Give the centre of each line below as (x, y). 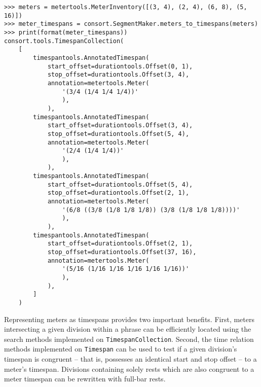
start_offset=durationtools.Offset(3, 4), (120, 126)
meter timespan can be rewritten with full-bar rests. (85, 379)
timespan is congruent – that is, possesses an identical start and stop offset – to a (130, 359)
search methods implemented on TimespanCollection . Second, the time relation (129, 339)
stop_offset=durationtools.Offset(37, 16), (122, 252)
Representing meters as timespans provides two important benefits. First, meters (129, 319)
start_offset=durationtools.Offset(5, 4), (120, 184)
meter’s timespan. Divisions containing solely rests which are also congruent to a (129, 368)
